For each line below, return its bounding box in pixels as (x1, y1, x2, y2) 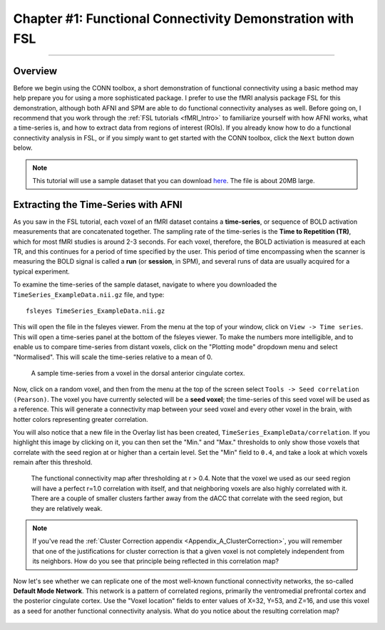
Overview (13, 65, 58, 77)
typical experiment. (13, 267, 71, 276)
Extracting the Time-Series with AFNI (13, 198, 183, 210)
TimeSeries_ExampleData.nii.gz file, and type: (13, 290, 165, 299)
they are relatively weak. (31, 504, 103, 512)
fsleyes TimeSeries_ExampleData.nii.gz (26, 307, 165, 315)
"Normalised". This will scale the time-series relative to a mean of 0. (13, 353, 213, 361)
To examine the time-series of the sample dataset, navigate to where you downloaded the (13, 280, 277, 289)
